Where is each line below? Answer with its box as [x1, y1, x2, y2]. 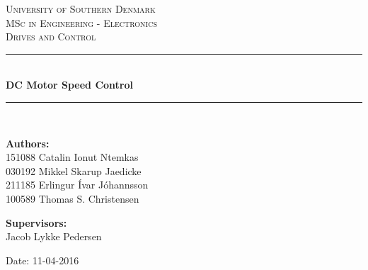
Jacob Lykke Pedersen [6, 229, 102, 244]
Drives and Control [6, 29, 96, 44]
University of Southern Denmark [6, 1, 156, 16]
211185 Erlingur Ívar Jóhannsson [6, 177, 149, 192]
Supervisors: [6, 215, 67, 230]
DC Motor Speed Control [6, 77, 133, 92]
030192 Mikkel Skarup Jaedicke [6, 163, 142, 178]
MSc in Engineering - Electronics [6, 15, 157, 30]
